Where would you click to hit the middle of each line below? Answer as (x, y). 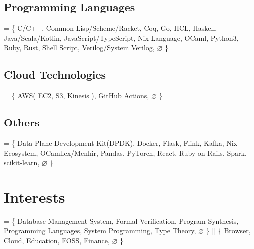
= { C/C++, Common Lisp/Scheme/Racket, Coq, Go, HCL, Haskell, (111, 28)
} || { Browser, (228, 230)
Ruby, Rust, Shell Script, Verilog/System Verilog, (79, 48)
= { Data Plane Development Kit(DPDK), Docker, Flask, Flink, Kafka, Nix (121, 143)
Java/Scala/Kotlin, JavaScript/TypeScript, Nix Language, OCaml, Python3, (121, 38)
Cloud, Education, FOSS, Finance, (57, 240)
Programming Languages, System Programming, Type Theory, (100, 230)
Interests (35, 196)
